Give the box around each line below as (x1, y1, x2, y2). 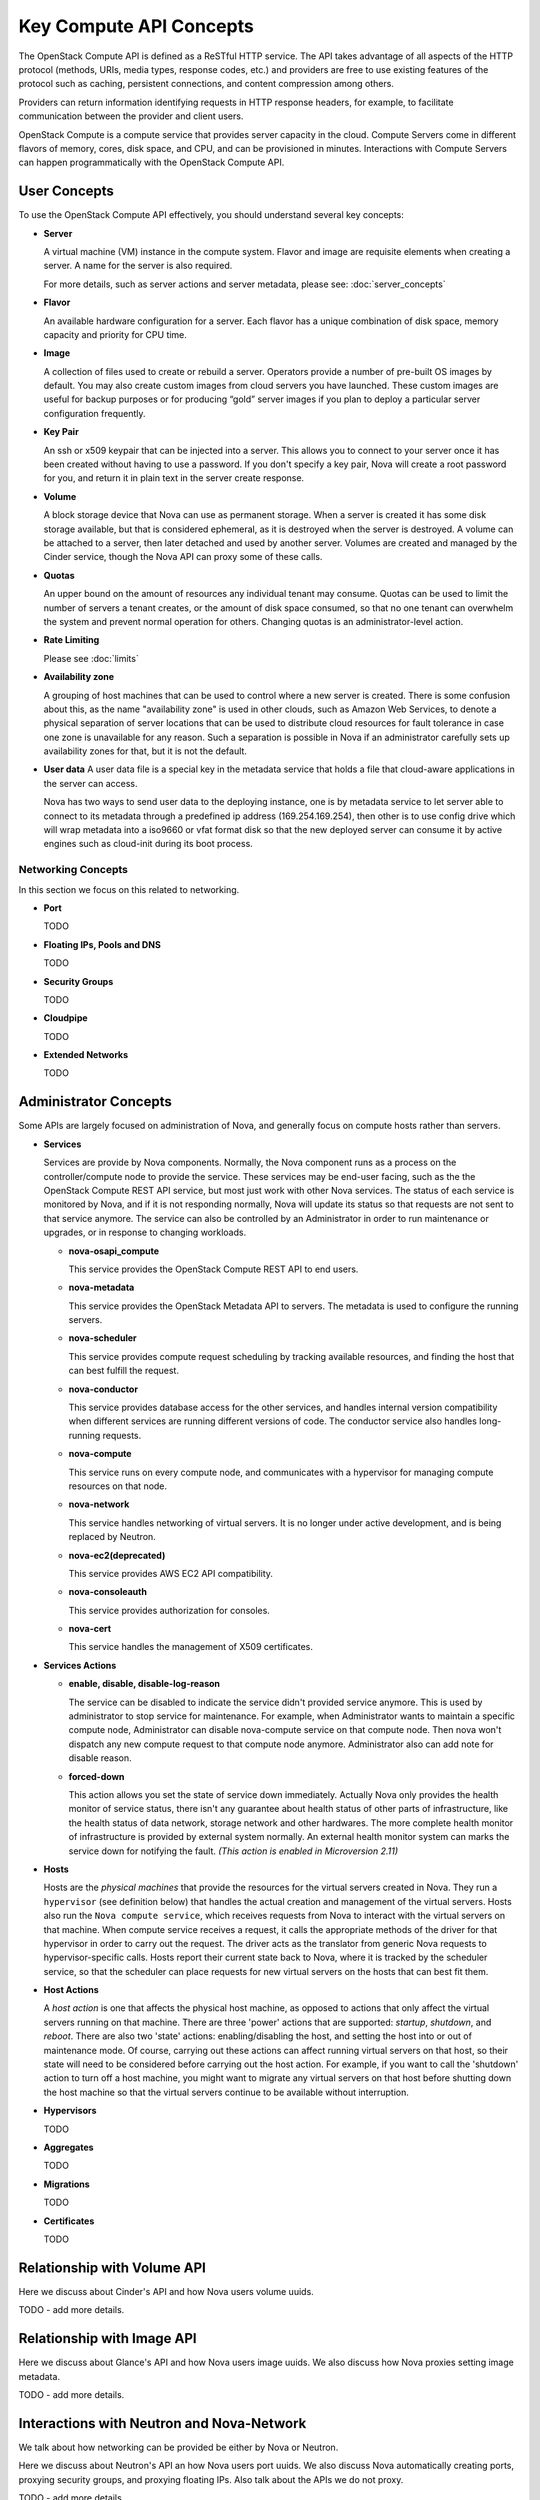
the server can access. (43, 777, 139, 789)
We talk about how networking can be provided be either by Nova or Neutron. (18, 2441, 339, 2453)
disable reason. (68, 1752, 132, 1764)
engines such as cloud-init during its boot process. (43, 838, 254, 850)
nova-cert (68, 1623, 112, 1635)
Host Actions (43, 1984, 99, 1996)
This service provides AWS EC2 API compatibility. (68, 1567, 274, 1579)
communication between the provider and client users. (18, 110, 244, 122)
